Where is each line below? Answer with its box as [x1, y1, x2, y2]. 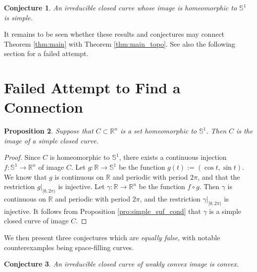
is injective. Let [58, 181, 105, 192]
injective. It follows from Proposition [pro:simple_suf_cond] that [4, 205, 201, 216]
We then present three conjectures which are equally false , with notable [4, 232, 220, 243]
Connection [4, 97, 83, 117]
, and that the [198, 171, 240, 182]
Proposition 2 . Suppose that [4, 126, 94, 136]
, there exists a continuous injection [119, 152, 227, 162]
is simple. [4, 12, 33, 22]
